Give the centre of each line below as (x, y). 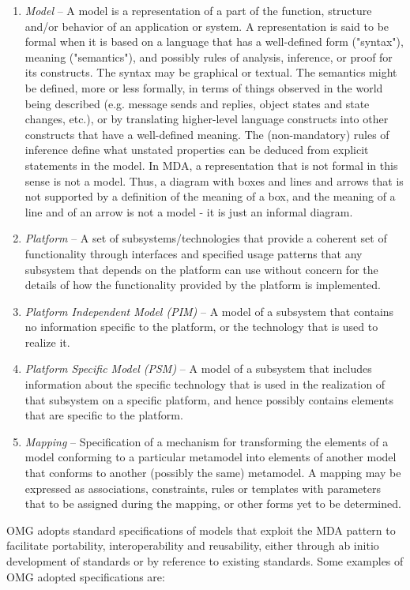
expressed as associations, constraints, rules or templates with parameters (203, 488)
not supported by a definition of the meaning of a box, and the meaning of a (210, 196)
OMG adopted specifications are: (86, 576)
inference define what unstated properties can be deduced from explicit (197, 150)
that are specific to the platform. (104, 415)
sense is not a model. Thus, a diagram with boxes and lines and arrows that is (214, 180)
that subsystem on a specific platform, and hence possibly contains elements (209, 399)
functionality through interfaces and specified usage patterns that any (194, 253)
